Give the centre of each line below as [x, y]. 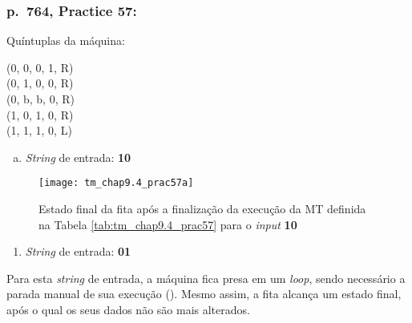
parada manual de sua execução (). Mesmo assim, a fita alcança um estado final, [204, 294]
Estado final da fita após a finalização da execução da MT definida [202, 209]
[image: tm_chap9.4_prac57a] [116, 183]
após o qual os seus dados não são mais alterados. [128, 309]
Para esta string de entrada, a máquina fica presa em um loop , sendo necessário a [206, 278]
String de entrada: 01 [78, 251]
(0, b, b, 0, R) [40, 99]
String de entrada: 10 [78, 157]
